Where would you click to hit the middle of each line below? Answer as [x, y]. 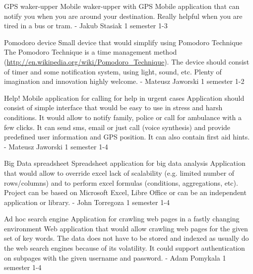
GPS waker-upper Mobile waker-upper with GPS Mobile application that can [122, 6]
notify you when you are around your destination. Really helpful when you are [123, 16]
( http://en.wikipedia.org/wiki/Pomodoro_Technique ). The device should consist [127, 61]
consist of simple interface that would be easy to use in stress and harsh [113, 107]
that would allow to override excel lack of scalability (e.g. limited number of [119, 172]
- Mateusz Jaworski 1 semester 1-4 [56, 146]
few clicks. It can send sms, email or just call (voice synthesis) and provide [117, 127]
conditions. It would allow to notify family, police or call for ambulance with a [123, 117]
